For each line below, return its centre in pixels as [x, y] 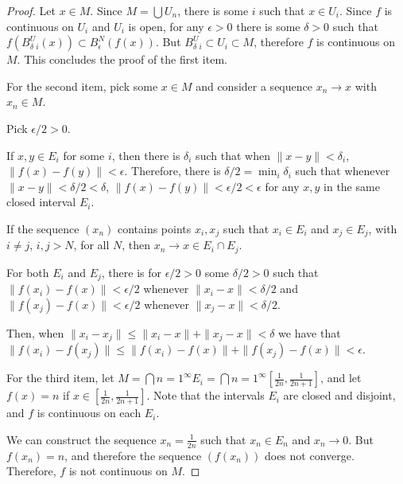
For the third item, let [60, 378]
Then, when [35, 332]
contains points [154, 228]
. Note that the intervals [205, 395]
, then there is [146, 155]
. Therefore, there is [172, 171]
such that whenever [343, 171]
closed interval [41, 202]
